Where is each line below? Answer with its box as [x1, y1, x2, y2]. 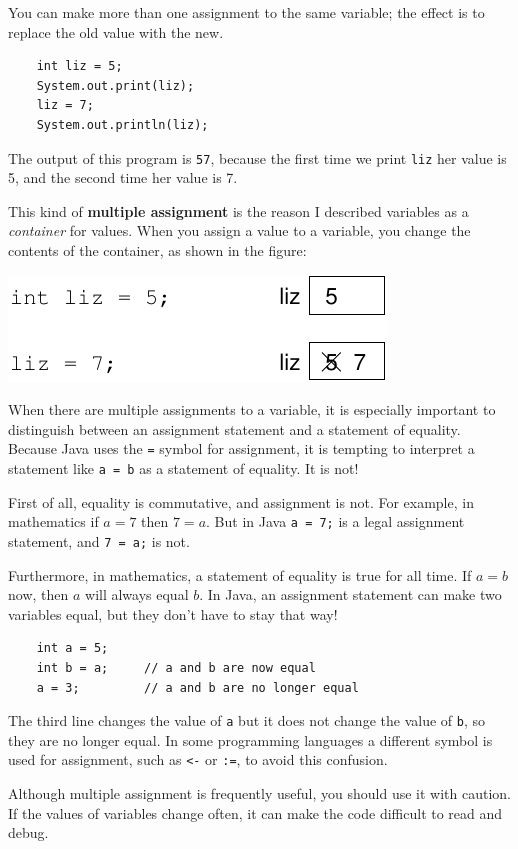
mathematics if [8, 511, 99, 532]
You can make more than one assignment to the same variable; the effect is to [8, 2, 485, 22]
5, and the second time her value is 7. [8, 167, 238, 188]
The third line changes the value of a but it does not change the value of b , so [8, 710, 485, 731]
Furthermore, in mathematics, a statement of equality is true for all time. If [8, 564, 472, 585]
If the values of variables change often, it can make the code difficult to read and [8, 802, 503, 823]
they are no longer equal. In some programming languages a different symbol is [8, 729, 493, 750]
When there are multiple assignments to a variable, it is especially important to [8, 399, 496, 420]
